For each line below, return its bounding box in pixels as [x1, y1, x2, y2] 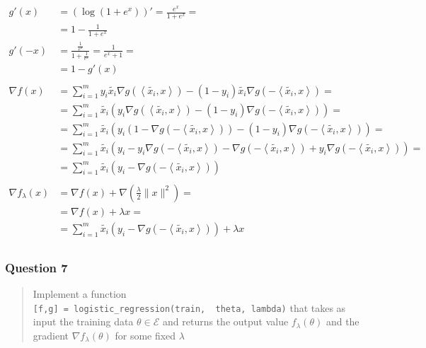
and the [326, 314, 359, 329]
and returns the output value [163, 314, 289, 329]
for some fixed [115, 327, 176, 342]
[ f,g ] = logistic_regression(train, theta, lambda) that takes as [33, 300, 346, 315]
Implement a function [33, 286, 127, 301]
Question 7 [5, 258, 68, 276]
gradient [33, 327, 69, 342]
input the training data [33, 314, 134, 329]
